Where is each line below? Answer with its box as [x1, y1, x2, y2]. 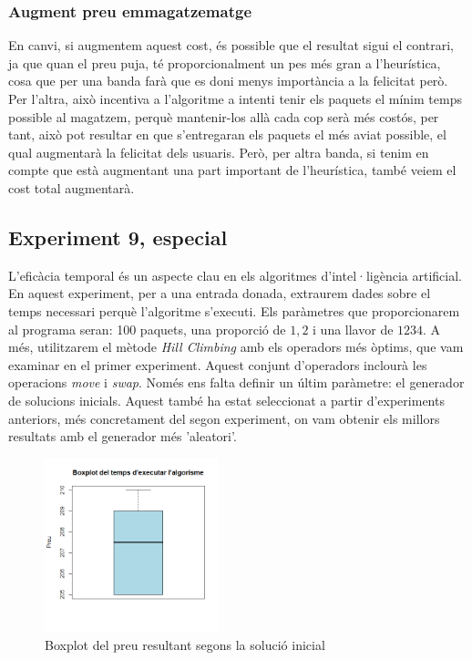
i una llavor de [313, 319, 394, 338]
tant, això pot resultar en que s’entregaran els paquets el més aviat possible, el [8, 125, 446, 144]
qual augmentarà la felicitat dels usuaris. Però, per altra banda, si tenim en [8, 142, 429, 161]
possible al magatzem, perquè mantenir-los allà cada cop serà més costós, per [8, 107, 439, 126]
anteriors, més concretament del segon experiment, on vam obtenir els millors [8, 408, 440, 428]
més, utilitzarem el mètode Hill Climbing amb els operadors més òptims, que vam [8, 337, 464, 356]
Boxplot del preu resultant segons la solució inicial [45, 635, 325, 655]
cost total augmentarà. [8, 178, 135, 197]
